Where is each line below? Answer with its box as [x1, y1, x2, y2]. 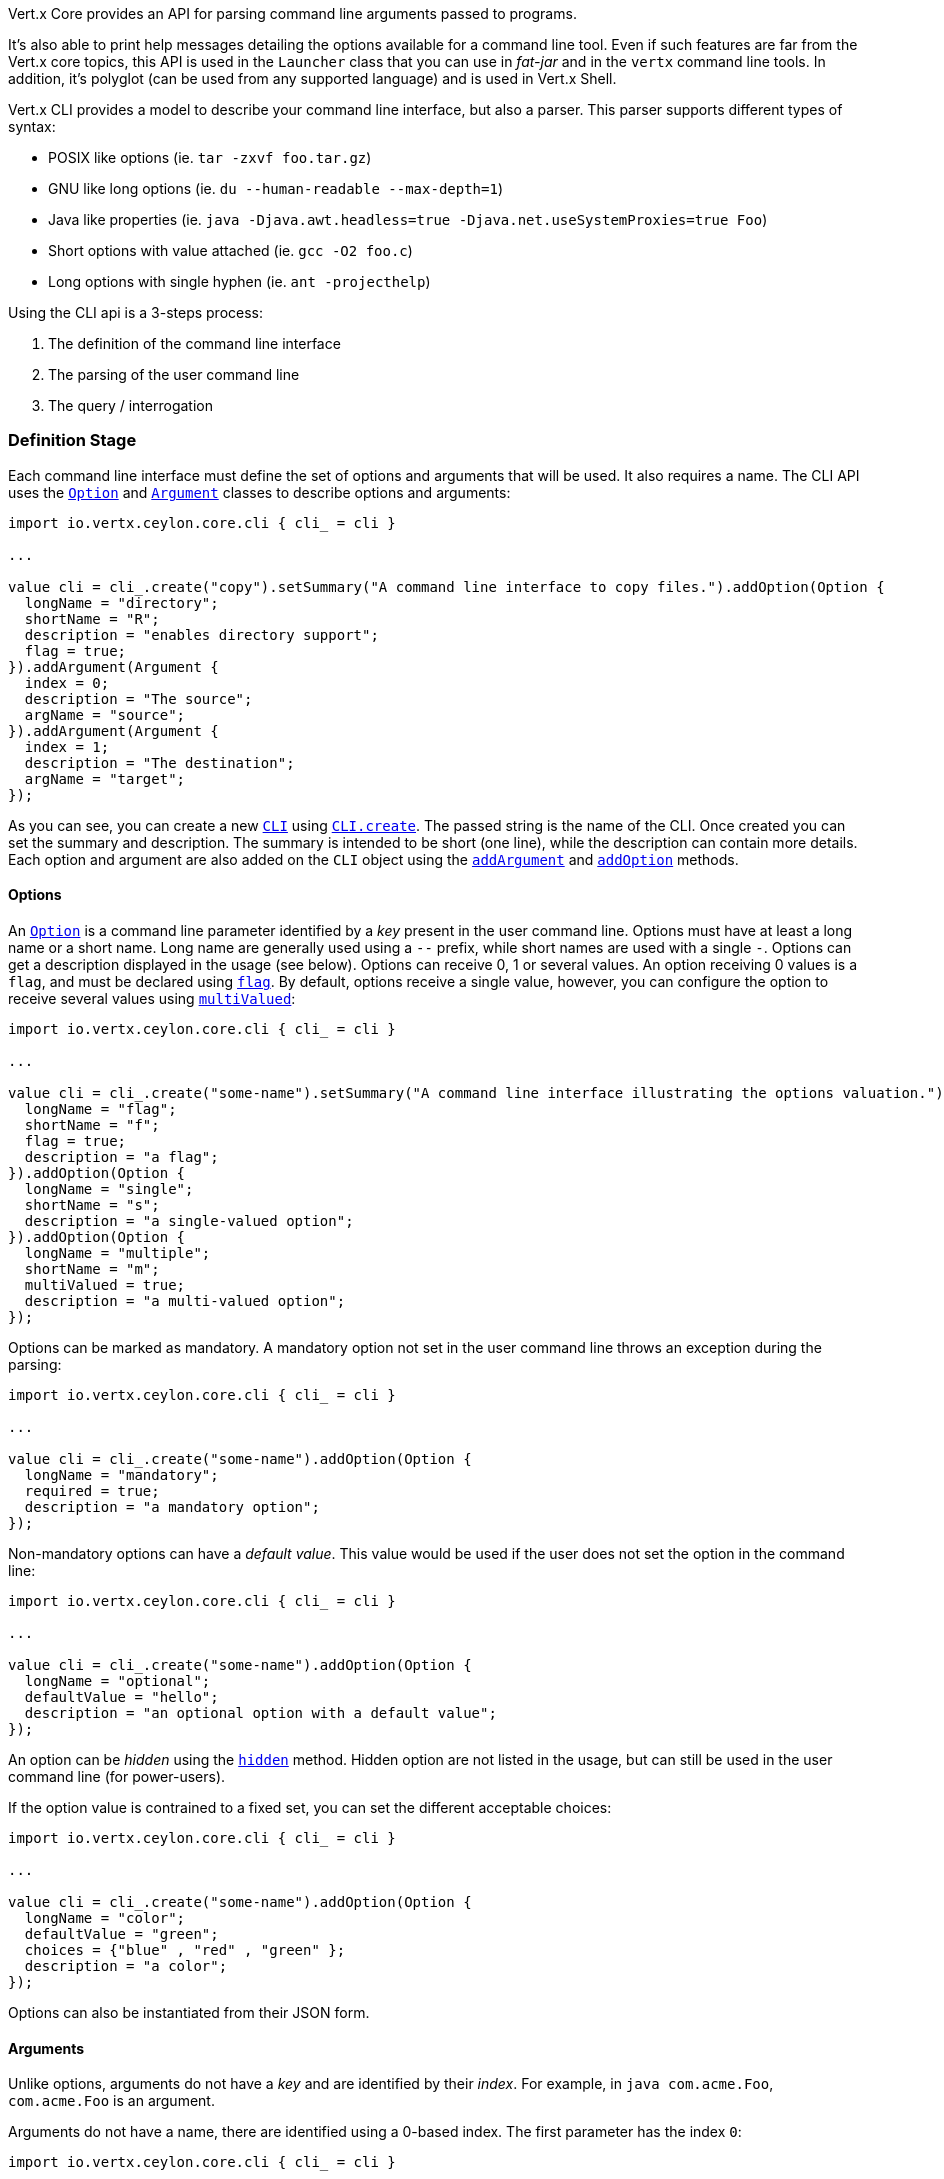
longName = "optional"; [24, 1672, 211, 1689]
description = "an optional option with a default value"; [24, 1704, 497, 1721]
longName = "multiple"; [24, 1244, 211, 1261]
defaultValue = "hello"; [24, 1688, 219, 1705]
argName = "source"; [24, 706, 186, 723]
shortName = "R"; [24, 610, 160, 627]
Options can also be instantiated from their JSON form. [8, 2003, 370, 2021]
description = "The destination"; [24, 754, 295, 771]
